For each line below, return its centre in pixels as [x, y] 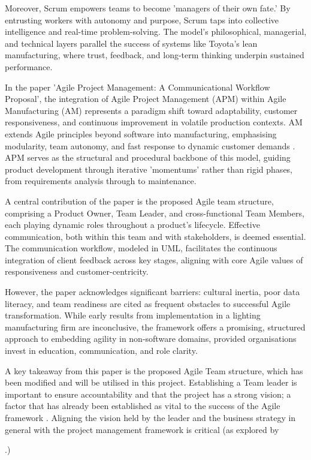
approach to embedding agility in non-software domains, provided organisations [151, 339]
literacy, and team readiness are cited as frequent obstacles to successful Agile [148, 303]
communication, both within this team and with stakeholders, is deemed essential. [155, 236]
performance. [29, 66]
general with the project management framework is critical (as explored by [142, 429]
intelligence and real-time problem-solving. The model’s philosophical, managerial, [156, 31]
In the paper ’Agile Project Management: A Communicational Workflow [138, 87]
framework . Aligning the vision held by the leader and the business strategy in [150, 417]
